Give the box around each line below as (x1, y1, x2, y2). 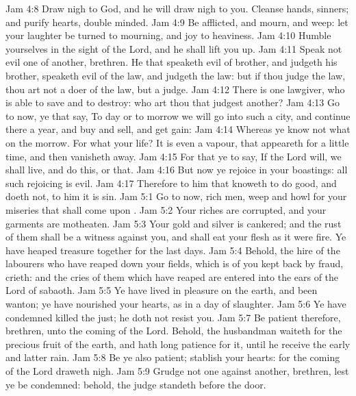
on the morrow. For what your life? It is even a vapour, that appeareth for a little (5, 135, 349, 149)
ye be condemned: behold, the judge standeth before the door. (5, 377, 266, 391)
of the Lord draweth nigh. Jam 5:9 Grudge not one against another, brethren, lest (5, 364, 349, 378)
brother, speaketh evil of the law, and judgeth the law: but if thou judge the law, (5, 68, 346, 82)
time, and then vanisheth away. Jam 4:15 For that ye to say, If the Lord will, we (5, 149, 342, 163)
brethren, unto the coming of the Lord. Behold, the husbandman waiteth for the (5, 323, 342, 338)
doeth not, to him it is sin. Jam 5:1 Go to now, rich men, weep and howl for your (5, 189, 347, 203)
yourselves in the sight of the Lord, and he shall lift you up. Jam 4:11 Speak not (5, 41, 342, 55)
